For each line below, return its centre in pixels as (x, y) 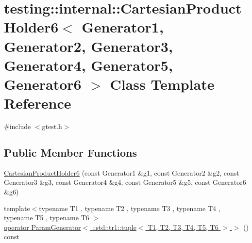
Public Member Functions (70, 153)
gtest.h (52, 126)
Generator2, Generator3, (88, 46)
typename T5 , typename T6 (47, 218)
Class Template (162, 84)
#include (17, 126)
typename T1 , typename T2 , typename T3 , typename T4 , (130, 208)
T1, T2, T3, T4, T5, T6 (183, 227)
